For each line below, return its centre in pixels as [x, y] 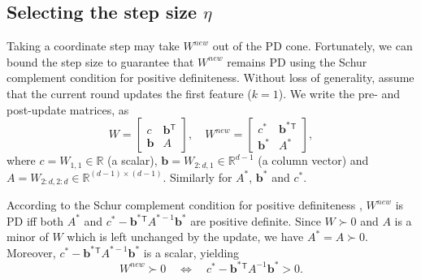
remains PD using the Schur [297, 61]
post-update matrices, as [68, 109]
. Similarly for [197, 177]
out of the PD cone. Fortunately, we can [312, 46]
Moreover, [31, 252]
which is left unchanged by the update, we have [185, 237]
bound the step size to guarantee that [100, 61]
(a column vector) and [313, 160]
